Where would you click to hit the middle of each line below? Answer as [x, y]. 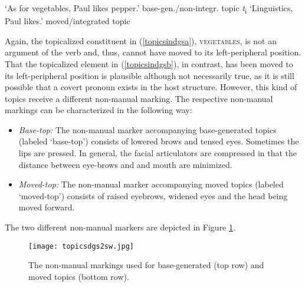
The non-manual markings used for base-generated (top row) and [146, 265]
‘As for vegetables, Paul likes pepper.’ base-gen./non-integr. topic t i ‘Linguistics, [149, 9]
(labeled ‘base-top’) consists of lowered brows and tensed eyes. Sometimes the [159, 141]
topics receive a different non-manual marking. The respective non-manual [139, 98]
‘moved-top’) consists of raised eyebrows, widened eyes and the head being [153, 195]
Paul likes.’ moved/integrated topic [68, 21]
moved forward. [47, 207]
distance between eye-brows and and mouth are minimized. [125, 164]
